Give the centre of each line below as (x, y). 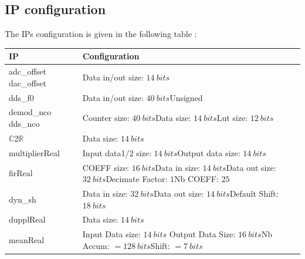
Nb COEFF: (196, 179)
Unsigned (186, 97)
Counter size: (106, 118)
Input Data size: (111, 234)
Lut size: (232, 118)
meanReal (27, 240)
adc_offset (28, 71)
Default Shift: (254, 193)
